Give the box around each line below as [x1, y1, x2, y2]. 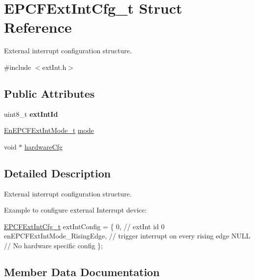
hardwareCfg [24, 141, 63, 151]
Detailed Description [4, 165, 111, 180]
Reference [4, 17, 72, 37]
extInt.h [42, 62, 67, 72]
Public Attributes [4, 86, 95, 101]
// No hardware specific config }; [4, 240, 103, 251]
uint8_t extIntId [4, 108, 58, 119]
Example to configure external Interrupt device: [4, 205, 147, 215]
